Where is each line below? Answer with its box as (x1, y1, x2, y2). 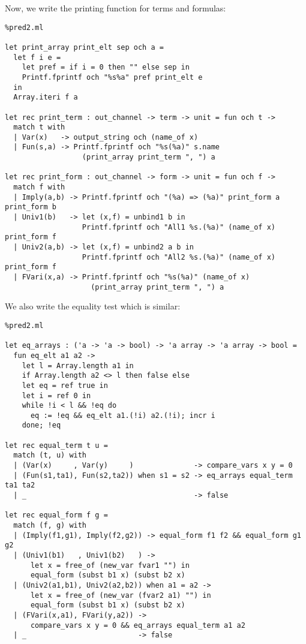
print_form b (5, 203, 56, 212)
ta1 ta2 (5, 481, 35, 490)
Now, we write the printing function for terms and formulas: (5, 2, 226, 14)
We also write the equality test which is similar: (5, 300, 181, 312)
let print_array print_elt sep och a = (5, 43, 164, 52)
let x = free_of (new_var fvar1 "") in (30, 561, 190, 570)
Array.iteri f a (13, 93, 78, 102)
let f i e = (13, 53, 61, 62)
